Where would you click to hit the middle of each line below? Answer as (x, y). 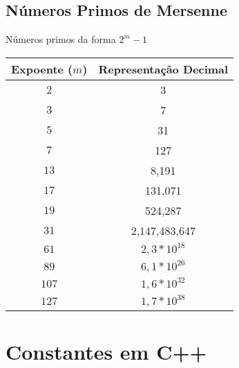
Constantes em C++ (106, 351)
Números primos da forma (61, 39)
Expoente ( (42, 69)
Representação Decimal (163, 69)
